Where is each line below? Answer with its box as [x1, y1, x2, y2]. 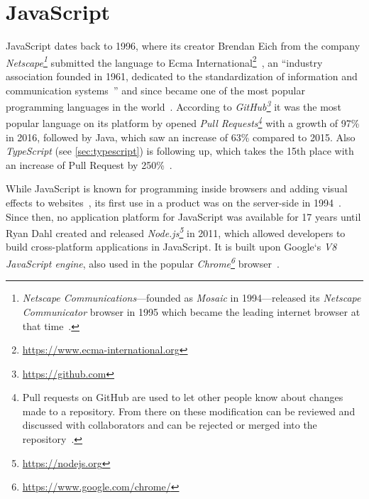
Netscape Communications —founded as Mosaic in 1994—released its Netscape [22, 290, 361, 305]
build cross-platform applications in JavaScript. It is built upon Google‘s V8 [6, 239, 337, 254]
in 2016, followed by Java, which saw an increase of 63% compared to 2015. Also [6, 129, 356, 144]
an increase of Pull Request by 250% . [6, 157, 172, 172]
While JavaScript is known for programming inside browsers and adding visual [6, 181, 348, 196]
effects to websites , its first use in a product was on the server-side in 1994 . [6, 195, 341, 210]
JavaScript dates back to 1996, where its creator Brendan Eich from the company [6, 38, 360, 53]
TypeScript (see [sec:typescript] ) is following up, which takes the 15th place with [6, 143, 354, 158]
